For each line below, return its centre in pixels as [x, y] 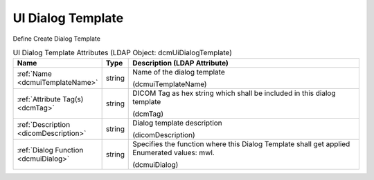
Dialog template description [178, 123]
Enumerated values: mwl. [173, 153]
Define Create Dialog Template [56, 39]
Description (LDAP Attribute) [180, 63]
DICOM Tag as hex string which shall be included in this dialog [234, 93]
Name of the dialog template [179, 72]
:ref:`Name [34, 74]
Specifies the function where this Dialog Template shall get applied [241, 144]
